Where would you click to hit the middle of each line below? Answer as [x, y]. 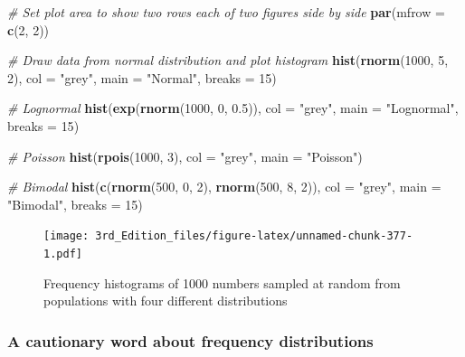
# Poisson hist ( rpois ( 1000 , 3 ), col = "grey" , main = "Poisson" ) [185, 156]
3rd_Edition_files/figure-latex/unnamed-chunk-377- [254, 236]
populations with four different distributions [166, 301]
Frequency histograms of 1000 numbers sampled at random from [222, 282]
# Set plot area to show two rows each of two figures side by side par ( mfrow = [226, 12]
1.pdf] [63, 254]
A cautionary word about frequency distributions [190, 340]
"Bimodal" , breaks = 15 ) [75, 204]
